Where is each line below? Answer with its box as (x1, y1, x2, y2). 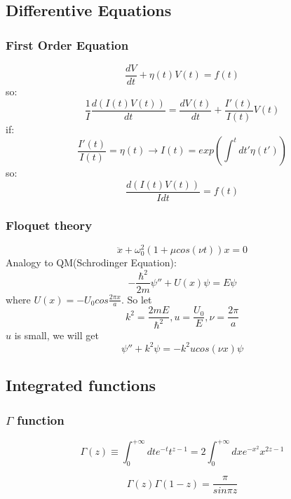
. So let (121, 292, 152, 306)
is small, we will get (14, 327, 99, 342)
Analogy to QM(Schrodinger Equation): (6, 255, 177, 270)
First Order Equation (6, 36, 129, 53)
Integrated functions (6, 374, 156, 396)
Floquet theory (6, 216, 93, 233)
